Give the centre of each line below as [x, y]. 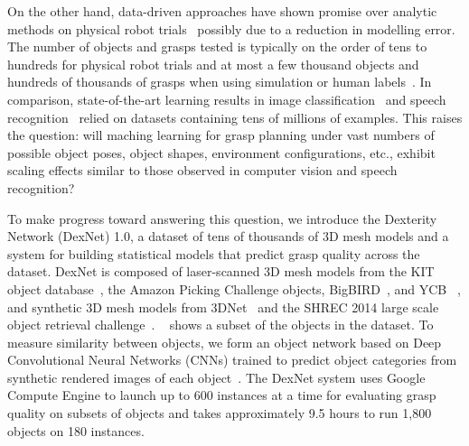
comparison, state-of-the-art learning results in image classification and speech [227, 99]
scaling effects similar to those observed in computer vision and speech [202, 170]
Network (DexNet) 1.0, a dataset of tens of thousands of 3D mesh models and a [228, 236]
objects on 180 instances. [76, 430]
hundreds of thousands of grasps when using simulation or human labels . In [220, 82]
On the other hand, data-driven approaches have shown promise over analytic [222, 11]
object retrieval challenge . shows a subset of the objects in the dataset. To [220, 325]
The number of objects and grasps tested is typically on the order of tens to [217, 46]
